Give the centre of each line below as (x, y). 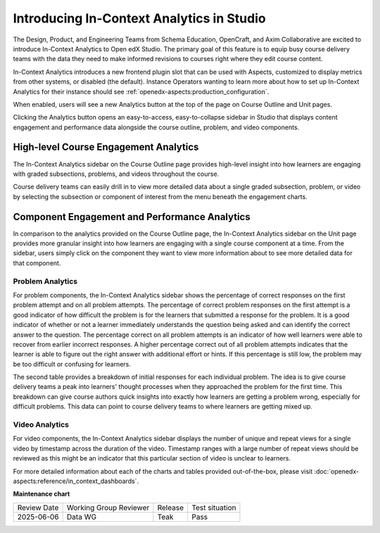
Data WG (82, 517)
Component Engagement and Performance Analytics (132, 217)
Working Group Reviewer (108, 508)
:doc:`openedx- (336, 471)
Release (171, 508)
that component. (37, 263)
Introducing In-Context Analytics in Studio (140, 18)
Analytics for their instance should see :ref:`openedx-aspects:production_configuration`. (141, 91)
